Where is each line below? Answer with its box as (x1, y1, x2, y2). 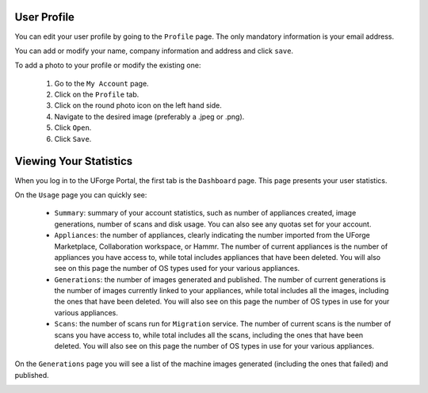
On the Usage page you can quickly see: (14, 190, 147, 200)
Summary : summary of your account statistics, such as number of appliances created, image (54, 208, 357, 218)
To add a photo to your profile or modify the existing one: (14, 60, 201, 71)
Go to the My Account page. (54, 78, 150, 88)
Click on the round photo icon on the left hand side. (54, 101, 222, 110)
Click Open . (54, 123, 92, 132)
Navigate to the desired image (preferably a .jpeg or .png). (54, 112, 245, 121)
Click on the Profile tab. (54, 90, 139, 99)
